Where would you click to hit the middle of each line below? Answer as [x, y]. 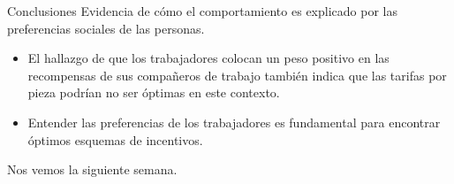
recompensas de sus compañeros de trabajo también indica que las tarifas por [237, 75]
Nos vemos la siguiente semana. [92, 169]
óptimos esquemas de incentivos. [115, 139]
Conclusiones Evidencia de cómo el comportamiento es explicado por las [202, 11]
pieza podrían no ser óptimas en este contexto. [154, 92]
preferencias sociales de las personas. [106, 28]
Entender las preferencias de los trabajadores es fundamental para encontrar [234, 122]
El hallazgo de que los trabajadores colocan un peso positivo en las [208, 58]
